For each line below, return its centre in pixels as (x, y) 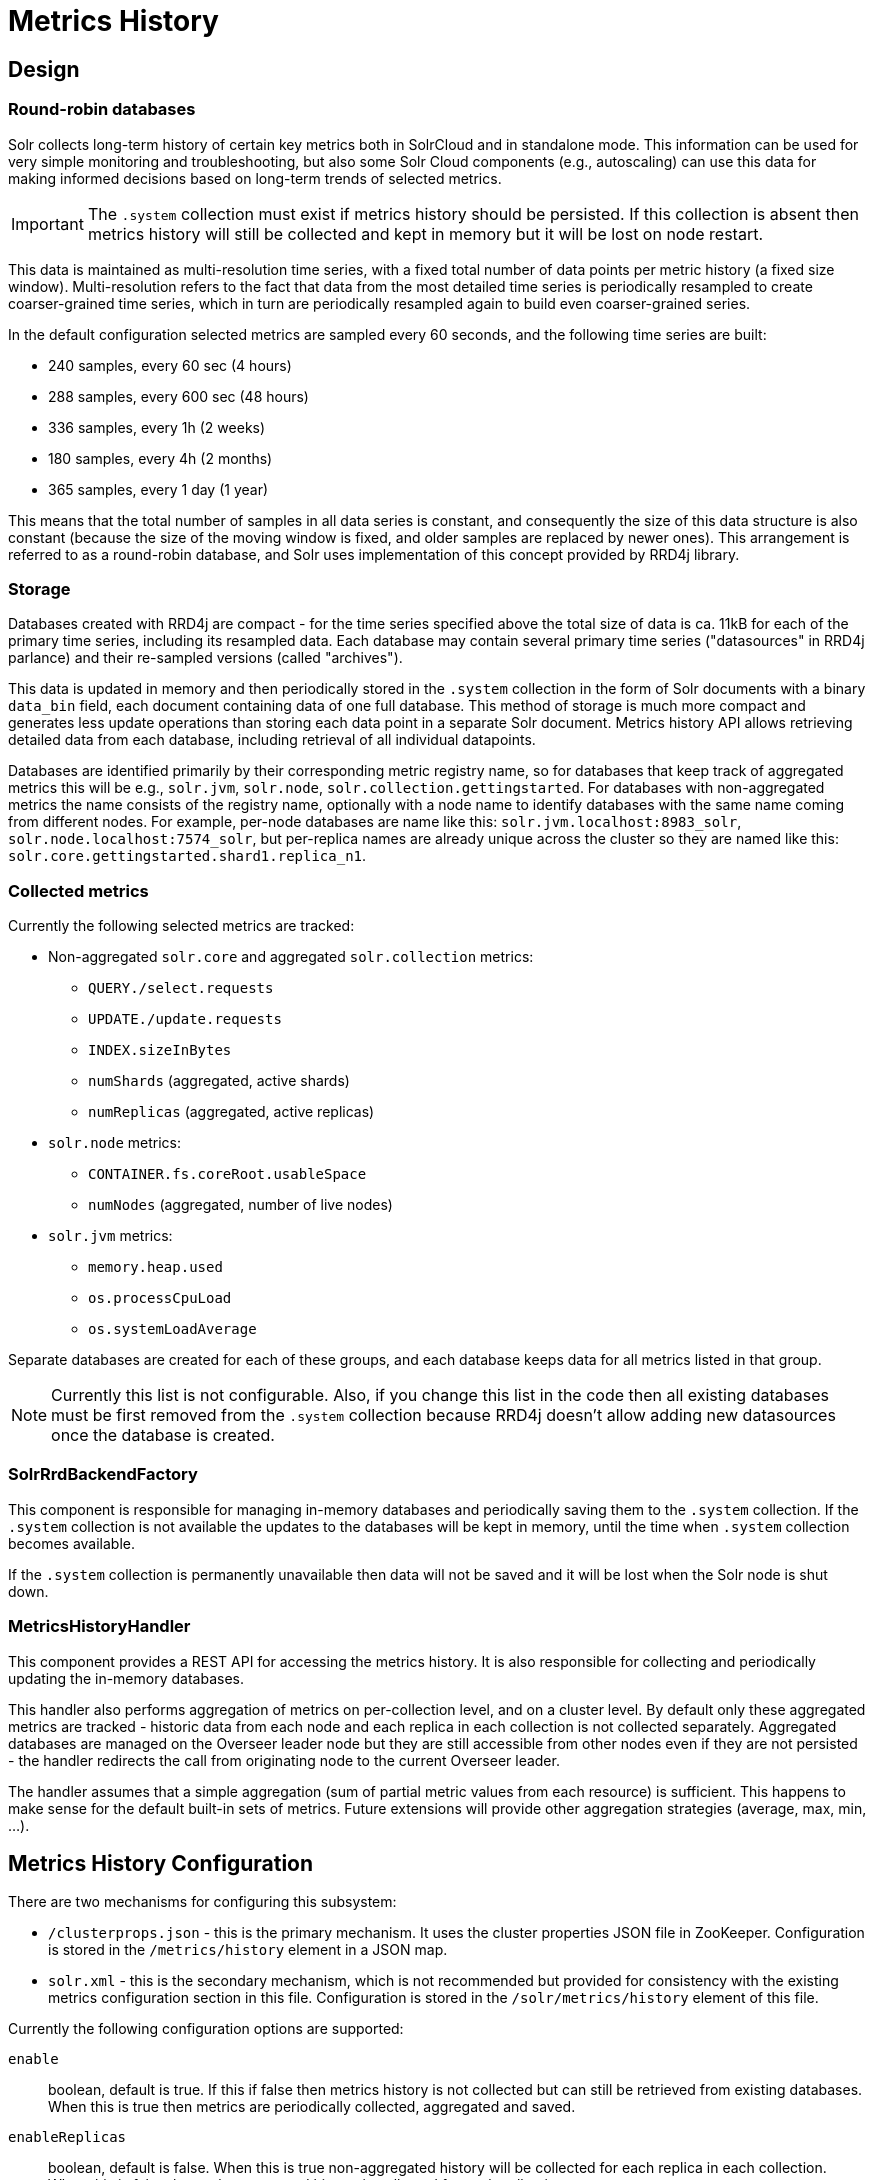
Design (44, 69)
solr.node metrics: (115, 1143)
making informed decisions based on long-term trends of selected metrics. (255, 178)
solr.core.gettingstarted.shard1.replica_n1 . (187, 856)
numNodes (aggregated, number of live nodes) (240, 1205)
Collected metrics (78, 890)
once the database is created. (163, 1435)
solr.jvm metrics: (110, 1236)
